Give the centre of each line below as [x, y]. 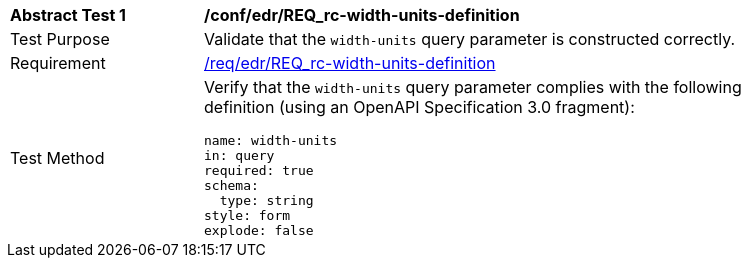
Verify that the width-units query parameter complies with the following [473, 87]
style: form [247, 215]
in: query [239, 155]
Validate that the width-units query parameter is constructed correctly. [470, 39]
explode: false [259, 230]
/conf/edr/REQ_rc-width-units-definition [362, 15]
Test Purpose [60, 39]
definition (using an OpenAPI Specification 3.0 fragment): [419, 107]
